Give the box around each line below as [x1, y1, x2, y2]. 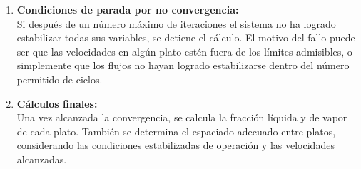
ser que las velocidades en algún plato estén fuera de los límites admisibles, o [16, 43, 352, 58]
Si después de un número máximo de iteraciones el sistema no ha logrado [16, 16, 336, 31]
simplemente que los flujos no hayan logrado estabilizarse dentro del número [16, 58, 350, 73]
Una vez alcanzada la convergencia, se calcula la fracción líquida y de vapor [16, 110, 347, 125]
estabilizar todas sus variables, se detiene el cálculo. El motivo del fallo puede [16, 30, 355, 45]
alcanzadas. [16, 151, 67, 166]
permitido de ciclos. [16, 71, 103, 86]
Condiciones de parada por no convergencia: [16, 2, 239, 16]
